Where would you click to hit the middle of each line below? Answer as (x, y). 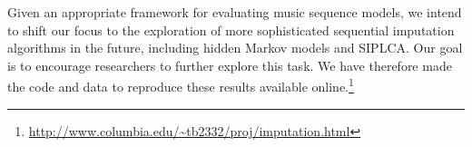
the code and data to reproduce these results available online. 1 (181, 85)
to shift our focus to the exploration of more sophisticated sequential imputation (231, 29)
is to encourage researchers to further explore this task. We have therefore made (230, 65)
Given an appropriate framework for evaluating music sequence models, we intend (235, 12)
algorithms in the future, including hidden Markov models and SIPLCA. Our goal (235, 48)
